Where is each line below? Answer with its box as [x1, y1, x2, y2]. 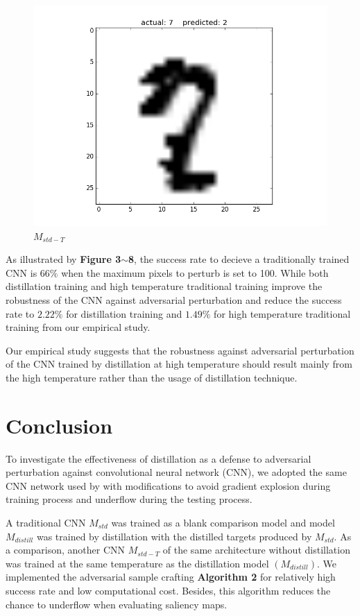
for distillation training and [66, 306, 182, 320]
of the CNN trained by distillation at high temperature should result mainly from [6, 357, 352, 371]
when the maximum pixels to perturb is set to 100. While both [61, 265, 329, 280]
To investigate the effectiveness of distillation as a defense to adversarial [6, 451, 311, 465]
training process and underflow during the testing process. [6, 492, 252, 506]
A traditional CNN [6, 515, 86, 530]
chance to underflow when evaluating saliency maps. [6, 597, 228, 611]
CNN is [6, 265, 37, 280]
